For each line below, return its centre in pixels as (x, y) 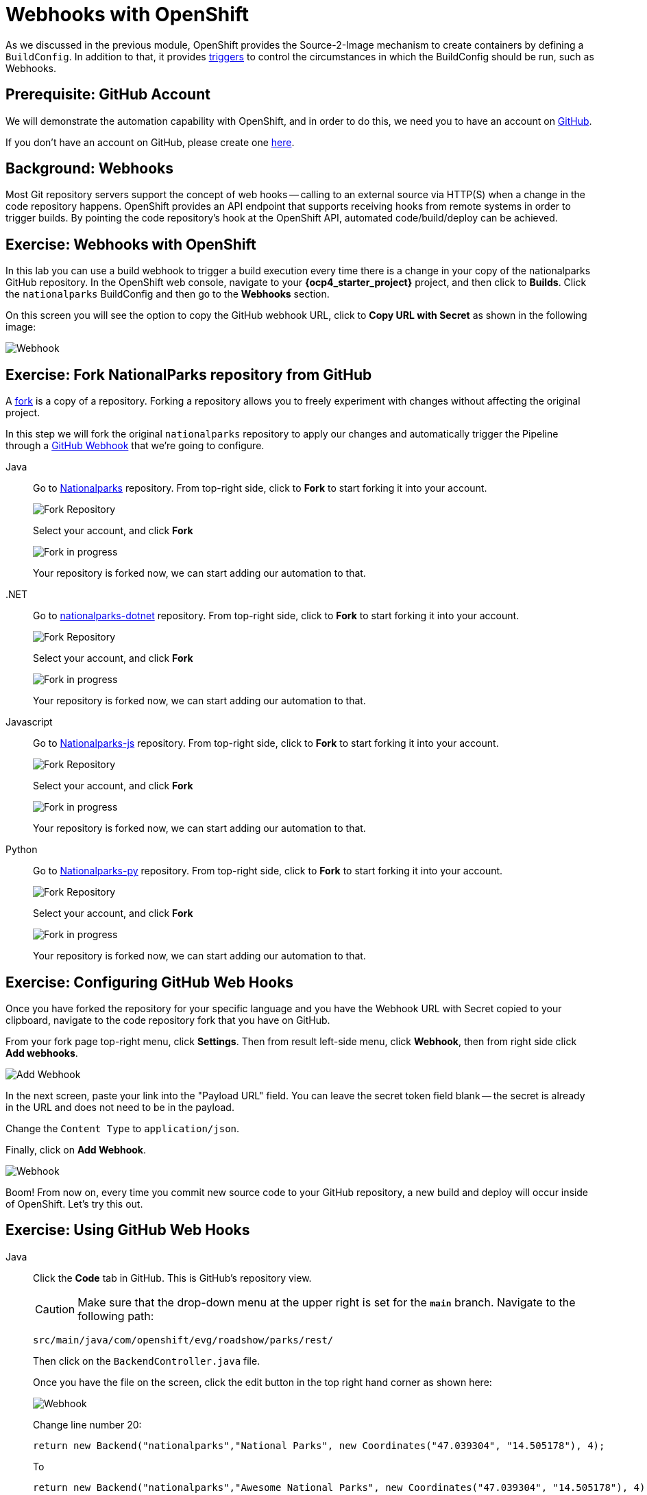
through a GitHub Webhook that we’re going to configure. (135, 446)
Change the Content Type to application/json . (123, 1128)
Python (22, 850)
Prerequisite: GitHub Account (108, 95)
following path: (116, 1316)
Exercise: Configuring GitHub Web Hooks (150, 982)
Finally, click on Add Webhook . (76, 1149)
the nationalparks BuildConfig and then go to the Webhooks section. (168, 294)
